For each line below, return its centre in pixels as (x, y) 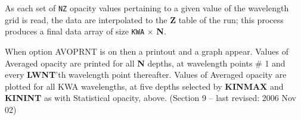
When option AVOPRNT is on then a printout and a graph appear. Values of (147, 51)
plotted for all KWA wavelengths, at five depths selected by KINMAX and (144, 86)
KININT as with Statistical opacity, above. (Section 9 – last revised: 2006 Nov (150, 98)
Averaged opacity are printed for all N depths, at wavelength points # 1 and (145, 63)
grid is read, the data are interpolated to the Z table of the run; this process (144, 19)
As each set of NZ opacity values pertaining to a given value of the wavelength (147, 8)
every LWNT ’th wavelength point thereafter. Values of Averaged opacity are (146, 75)
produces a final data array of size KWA (75, 31)
